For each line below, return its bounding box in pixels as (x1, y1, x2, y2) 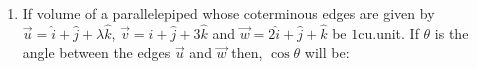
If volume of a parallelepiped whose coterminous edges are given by (22, 3, 435, 23)
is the (434, 22, 469, 43)
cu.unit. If (358, 22, 419, 43)
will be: (304, 42, 350, 63)
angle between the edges (22, 42, 171, 63)
